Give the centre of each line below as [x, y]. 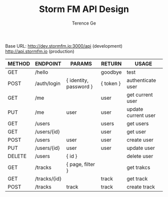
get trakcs [138, 167]
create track [141, 186]
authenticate [141, 80]
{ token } [111, 83]
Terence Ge [84, 23]
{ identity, [77, 80]
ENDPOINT [48, 64]
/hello [41, 72]
